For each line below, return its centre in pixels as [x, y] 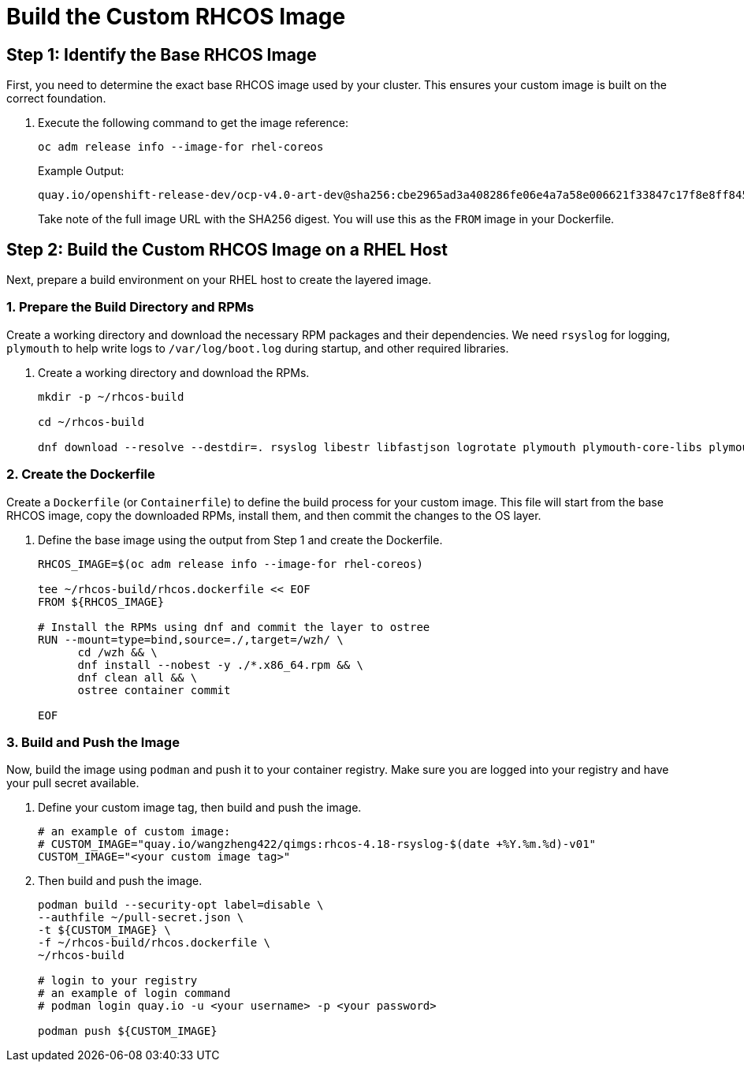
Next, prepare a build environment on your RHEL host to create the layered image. [219, 280]
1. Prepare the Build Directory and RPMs [130, 307]
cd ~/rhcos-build [91, 422]
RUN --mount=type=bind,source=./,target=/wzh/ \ [191, 639]
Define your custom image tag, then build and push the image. [200, 808]
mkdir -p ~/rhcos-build [111, 396]
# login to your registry [118, 981]
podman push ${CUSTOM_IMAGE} [128, 1031]
